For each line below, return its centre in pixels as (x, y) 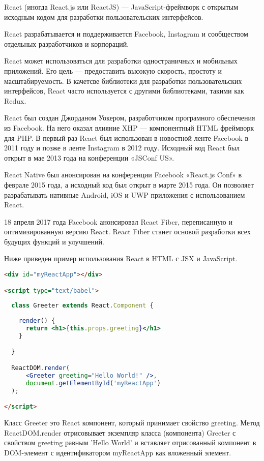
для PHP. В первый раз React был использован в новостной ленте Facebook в (126, 137)
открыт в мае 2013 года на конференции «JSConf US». (89, 157)
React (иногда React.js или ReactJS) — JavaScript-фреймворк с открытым (121, 7)
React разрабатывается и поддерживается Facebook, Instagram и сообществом (126, 34)
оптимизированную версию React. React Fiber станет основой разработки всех (127, 232)
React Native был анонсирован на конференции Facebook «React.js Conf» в (123, 175)
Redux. (15, 100)
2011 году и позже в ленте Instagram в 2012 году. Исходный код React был (122, 148)
